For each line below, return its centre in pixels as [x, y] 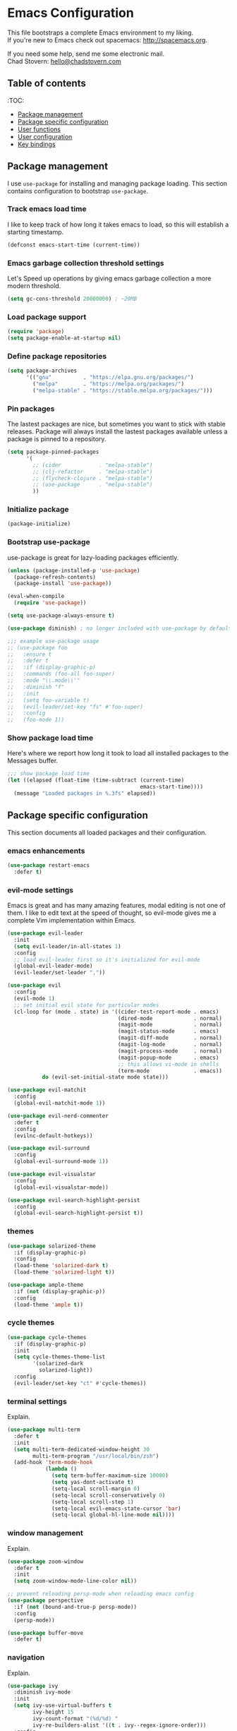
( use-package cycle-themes [47, 1337]
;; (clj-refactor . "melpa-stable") [93, 472]
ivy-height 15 [53, 1712]
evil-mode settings [41, 890]
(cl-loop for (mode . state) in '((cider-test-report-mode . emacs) [116, 1012]
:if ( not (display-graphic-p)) [60, 1291]
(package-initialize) [39, 524]
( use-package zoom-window [45, 1562]
